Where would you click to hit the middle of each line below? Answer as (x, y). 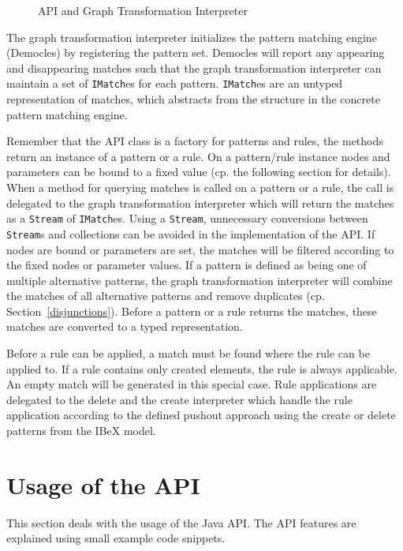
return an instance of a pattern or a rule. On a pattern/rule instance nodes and (198, 156)
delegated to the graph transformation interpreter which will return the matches (200, 202)
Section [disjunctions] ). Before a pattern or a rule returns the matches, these (192, 311)
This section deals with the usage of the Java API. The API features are (181, 522)
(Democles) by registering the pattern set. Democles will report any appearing (196, 52)
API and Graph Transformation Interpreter (143, 10)
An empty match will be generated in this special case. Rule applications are (192, 384)
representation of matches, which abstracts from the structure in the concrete (193, 99)
